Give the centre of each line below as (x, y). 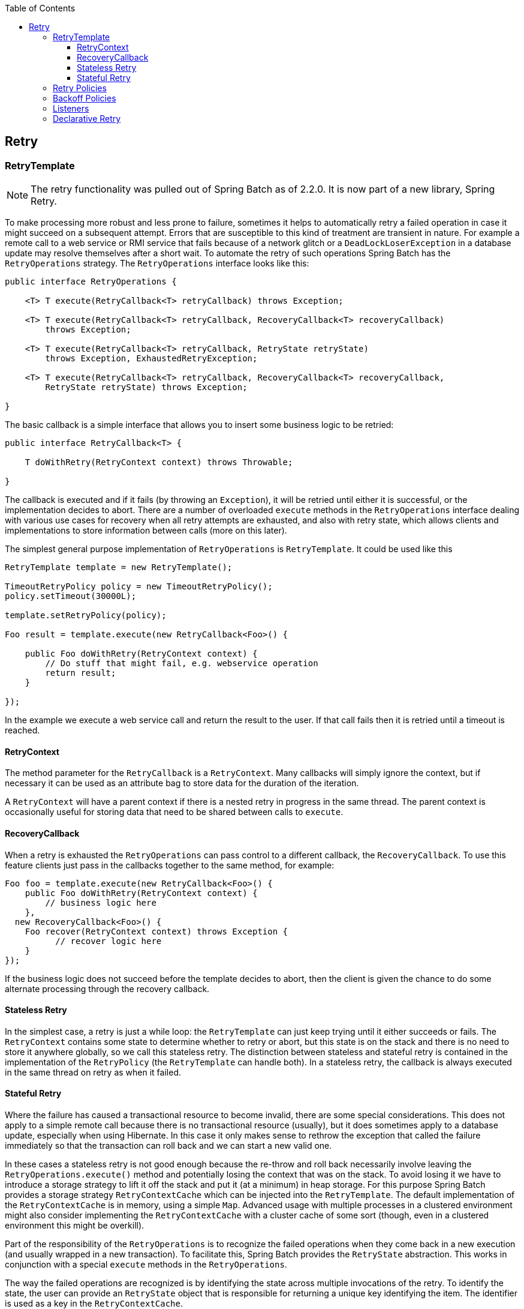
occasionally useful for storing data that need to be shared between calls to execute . (174, 812)
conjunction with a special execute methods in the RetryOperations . (146, 1265)
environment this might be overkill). (75, 1226)
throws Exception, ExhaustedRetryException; (151, 359)
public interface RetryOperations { (91, 282)
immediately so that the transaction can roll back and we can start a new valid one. (168, 1146)
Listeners (71, 108)
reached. (22, 730)
